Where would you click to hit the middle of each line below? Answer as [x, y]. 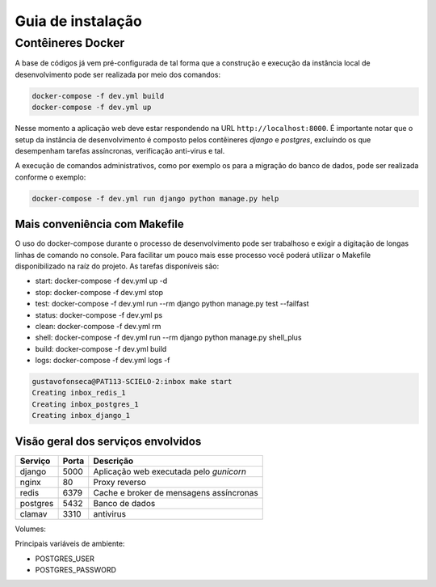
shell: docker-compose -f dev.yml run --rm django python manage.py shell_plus [168, 338]
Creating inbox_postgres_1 [85, 404]
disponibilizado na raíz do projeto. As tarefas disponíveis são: [117, 266]
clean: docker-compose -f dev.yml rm [98, 326]
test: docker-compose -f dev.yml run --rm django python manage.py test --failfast [172, 304]
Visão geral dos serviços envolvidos [108, 441]
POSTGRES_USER [65, 559]
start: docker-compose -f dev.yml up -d [101, 281]
